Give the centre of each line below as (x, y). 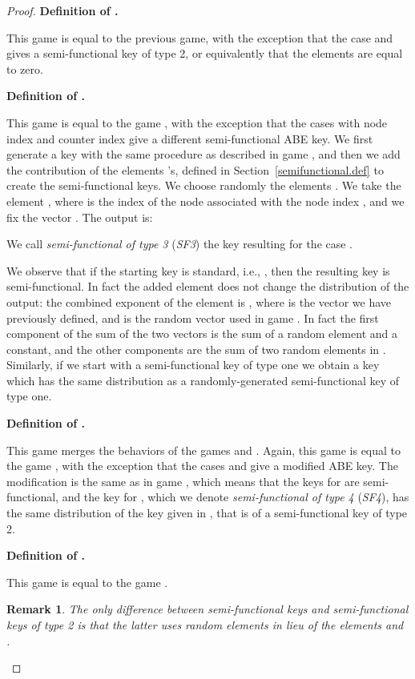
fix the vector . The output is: (80, 217)
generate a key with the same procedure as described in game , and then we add (203, 154)
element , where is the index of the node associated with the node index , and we (205, 201)
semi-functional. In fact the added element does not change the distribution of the (208, 286)
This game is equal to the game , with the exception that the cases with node (197, 122)
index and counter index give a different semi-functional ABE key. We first (190, 138)
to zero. (25, 68)
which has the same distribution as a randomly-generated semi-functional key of (203, 380)
